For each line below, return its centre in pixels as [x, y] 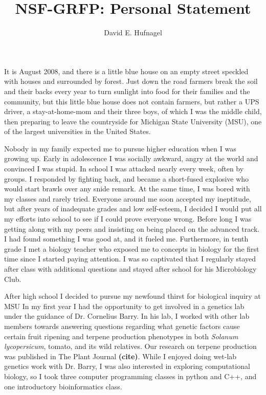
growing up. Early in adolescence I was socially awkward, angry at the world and [131, 158]
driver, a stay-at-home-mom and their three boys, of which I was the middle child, [133, 111]
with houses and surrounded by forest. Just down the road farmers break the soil [131, 81]
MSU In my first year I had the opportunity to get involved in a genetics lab [124, 306]
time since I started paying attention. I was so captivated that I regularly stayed [130, 259]
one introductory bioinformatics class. [63, 386]
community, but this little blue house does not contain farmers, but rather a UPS [132, 101]
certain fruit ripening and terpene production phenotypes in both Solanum [121, 336]
